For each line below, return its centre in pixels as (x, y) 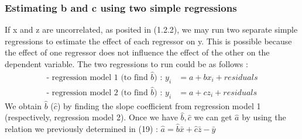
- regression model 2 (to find (97, 93)
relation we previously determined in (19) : (81, 128)
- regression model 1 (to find (97, 77)
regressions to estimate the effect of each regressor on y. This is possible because (148, 41)
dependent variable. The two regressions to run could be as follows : (126, 64)
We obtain (23, 105)
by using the (264, 117)
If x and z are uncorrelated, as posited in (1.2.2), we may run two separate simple (151, 29)
